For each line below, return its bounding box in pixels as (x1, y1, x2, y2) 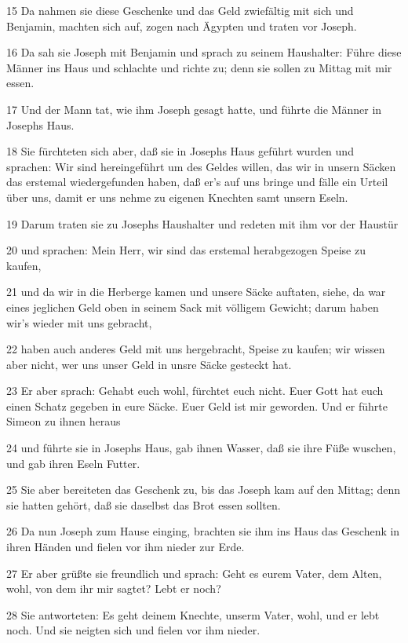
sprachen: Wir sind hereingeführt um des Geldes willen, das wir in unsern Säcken (6, 158, 396, 174)
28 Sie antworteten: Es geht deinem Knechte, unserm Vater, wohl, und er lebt (6, 606, 380, 623)
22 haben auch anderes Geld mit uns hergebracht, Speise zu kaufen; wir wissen (6, 341, 385, 357)
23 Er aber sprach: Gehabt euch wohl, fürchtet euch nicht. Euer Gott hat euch (6, 382, 384, 399)
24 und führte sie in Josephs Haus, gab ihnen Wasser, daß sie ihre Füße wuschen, (6, 440, 396, 456)
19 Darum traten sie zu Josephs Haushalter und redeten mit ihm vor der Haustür (6, 215, 399, 232)
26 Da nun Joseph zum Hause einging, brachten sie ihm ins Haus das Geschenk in (6, 523, 400, 539)
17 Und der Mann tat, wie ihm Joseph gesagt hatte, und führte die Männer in (6, 100, 382, 117)
